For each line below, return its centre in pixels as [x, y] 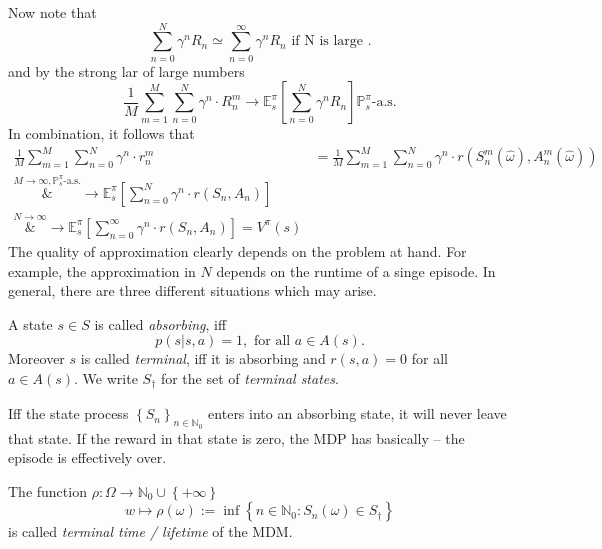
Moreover [36, 358]
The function [47, 490]
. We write [106, 377]
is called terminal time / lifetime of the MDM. [150, 531]
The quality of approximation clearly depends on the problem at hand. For [237, 250]
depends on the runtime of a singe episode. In [356, 270]
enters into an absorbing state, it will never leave [357, 413]
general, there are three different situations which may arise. [192, 290]
